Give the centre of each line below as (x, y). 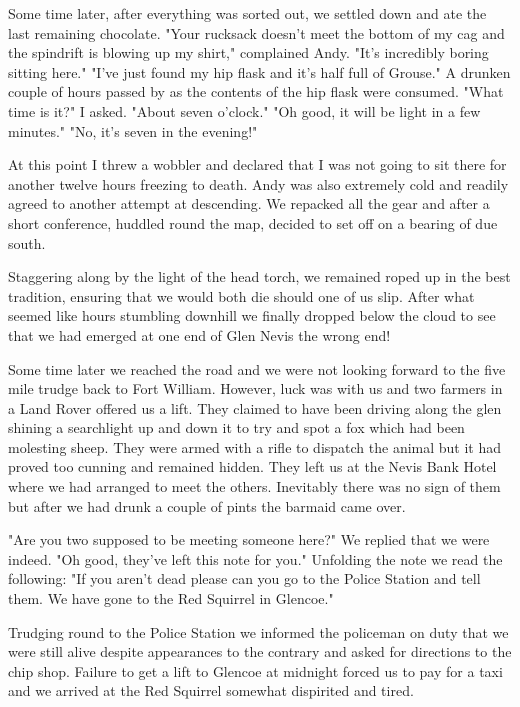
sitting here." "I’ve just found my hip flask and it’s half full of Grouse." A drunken (259, 71)
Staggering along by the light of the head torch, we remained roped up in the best (259, 276)
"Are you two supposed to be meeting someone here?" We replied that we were (249, 539)
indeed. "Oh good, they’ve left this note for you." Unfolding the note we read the (255, 558)
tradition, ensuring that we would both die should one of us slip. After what (241, 295)
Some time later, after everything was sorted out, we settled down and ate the (247, 13)
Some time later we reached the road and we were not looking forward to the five (257, 368)
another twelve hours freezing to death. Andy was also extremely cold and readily (258, 183)
